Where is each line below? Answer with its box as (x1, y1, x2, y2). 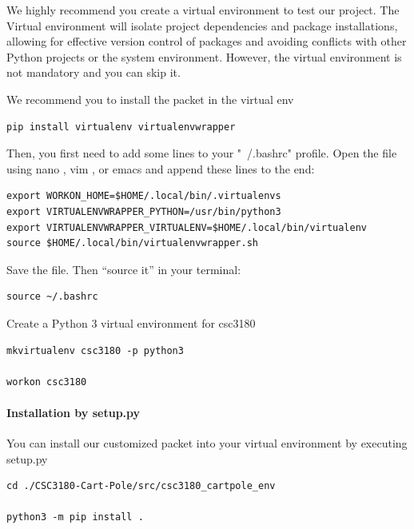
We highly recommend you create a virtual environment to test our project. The (6, 2, 400, 18)
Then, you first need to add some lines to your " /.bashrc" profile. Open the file (6, 145, 397, 161)
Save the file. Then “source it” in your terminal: (6, 261, 241, 277)
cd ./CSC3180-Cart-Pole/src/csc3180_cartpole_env (6, 480, 276, 492)
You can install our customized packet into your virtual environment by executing (6, 435, 408, 451)
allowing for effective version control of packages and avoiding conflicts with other (6, 33, 407, 50)
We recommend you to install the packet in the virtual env (6, 90, 294, 107)
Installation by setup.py (6, 404, 141, 420)
